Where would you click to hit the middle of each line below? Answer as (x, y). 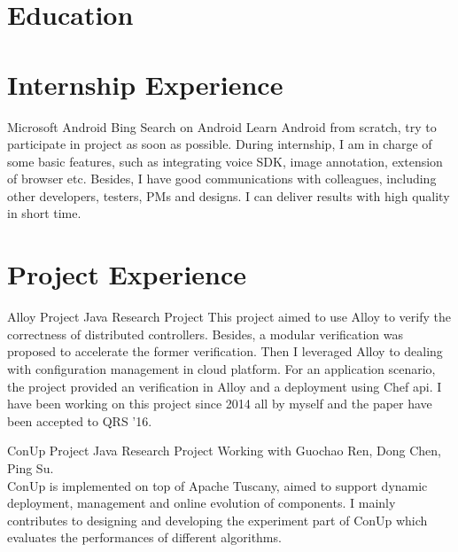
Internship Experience (145, 84)
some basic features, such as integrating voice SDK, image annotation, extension (225, 161)
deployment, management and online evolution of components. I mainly (202, 503)
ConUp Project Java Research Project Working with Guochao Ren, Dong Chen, (225, 451)
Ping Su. (31, 467)
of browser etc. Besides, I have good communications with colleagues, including (222, 179)
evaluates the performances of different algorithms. (144, 537)
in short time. (44, 213)
